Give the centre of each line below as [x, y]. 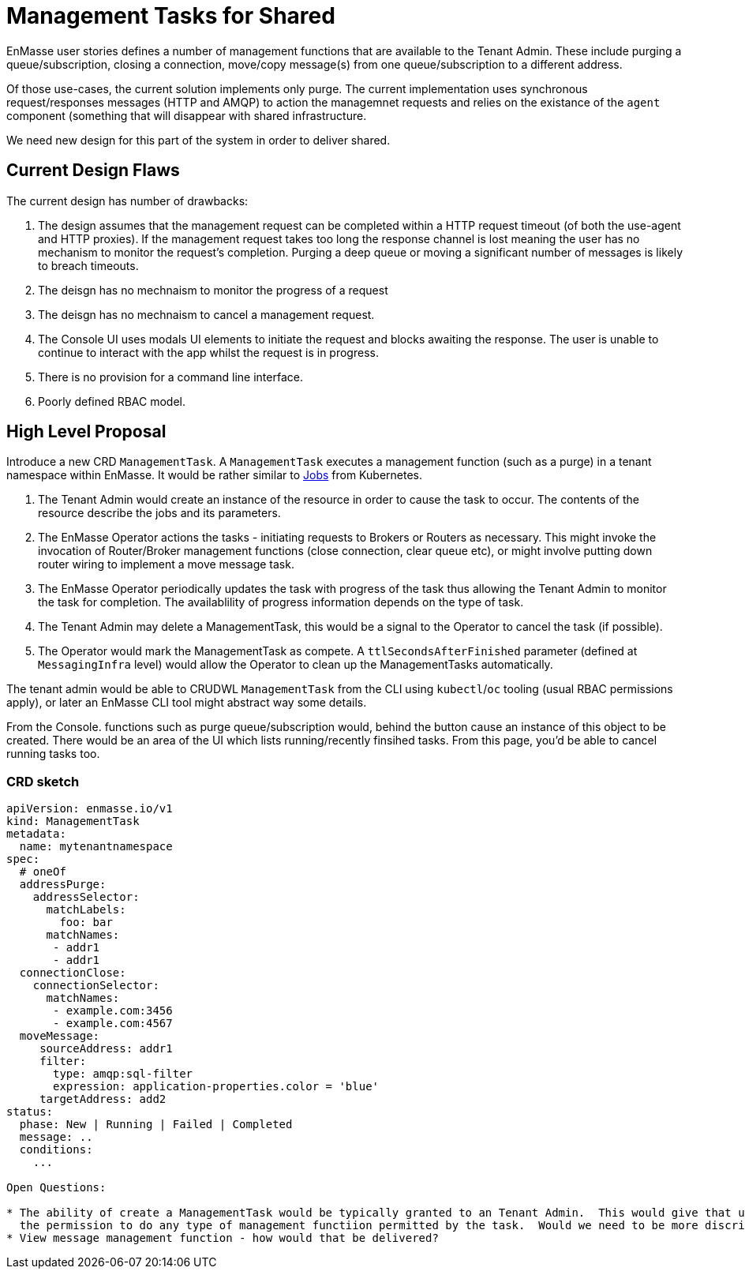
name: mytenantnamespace [96, 847]
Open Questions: [56, 1188]
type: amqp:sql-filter [123, 1074]
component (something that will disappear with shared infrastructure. [187, 115]
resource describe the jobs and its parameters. [159, 513]
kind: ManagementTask [73, 821]
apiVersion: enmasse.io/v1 [90, 809]
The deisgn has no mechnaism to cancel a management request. [206, 314]
